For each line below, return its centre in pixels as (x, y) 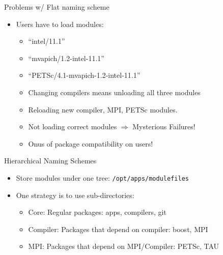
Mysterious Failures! (164, 126)
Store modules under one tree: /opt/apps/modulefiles (102, 177)
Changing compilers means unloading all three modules (114, 92)
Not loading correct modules (73, 126)
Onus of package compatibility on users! (91, 143)
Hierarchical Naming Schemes (50, 161)
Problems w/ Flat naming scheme (57, 7)
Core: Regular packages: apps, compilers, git (97, 212)
